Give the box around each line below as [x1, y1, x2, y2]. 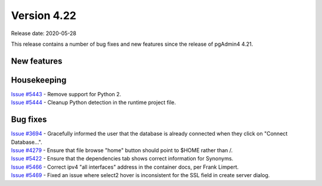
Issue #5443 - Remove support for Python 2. [11, 90, 122, 97]
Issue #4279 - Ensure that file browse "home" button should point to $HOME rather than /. [11, 146, 233, 154]
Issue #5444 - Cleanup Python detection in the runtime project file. [11, 99, 176, 106]
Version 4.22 [11, 9, 77, 22]
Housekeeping [11, 75, 67, 85]
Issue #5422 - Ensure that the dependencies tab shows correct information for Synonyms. [11, 155, 234, 162]
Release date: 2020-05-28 [11, 30, 77, 37]
